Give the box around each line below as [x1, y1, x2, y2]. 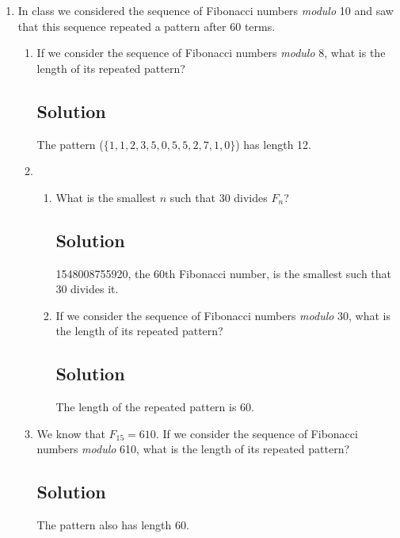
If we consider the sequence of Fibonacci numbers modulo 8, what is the [36, 44, 386, 61]
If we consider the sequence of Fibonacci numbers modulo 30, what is [55, 307, 391, 323]
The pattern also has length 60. [36, 517, 189, 533]
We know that [36, 425, 105, 441]
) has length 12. [235, 135, 311, 152]
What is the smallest [55, 189, 156, 205]
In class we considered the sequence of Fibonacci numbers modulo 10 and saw [17, 2, 394, 18]
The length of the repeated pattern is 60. [55, 399, 254, 415]
